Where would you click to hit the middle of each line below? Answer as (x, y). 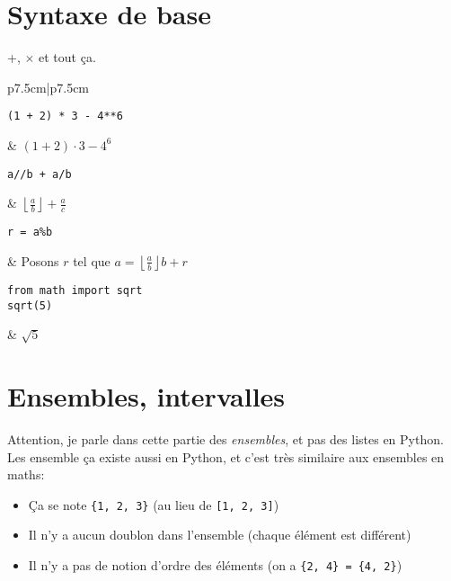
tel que (92, 260)
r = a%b (30, 232)
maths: (26, 474)
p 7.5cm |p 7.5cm (49, 87)
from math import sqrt (75, 290)
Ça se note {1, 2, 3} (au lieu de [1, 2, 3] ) (154, 504)
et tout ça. (67, 57)
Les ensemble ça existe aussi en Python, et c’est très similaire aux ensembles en (226, 456)
